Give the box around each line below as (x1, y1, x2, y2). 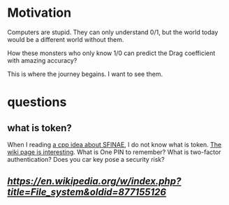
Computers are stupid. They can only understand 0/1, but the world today (7, 28, 219, 36)
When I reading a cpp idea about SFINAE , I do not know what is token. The (7, 140, 222, 149)
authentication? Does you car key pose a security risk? (7, 155, 165, 163)
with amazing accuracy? (7, 56, 77, 64)
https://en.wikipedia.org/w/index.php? (7, 176, 182, 188)
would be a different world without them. (7, 35, 124, 43)
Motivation (7, 5, 72, 21)
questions (7, 94, 67, 110)
